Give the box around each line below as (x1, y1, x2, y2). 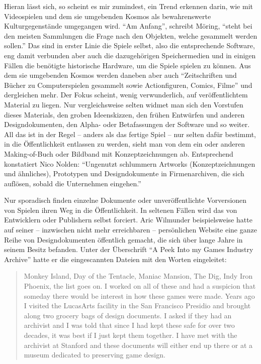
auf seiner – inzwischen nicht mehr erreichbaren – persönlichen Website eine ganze (4, 224, 257, 235)
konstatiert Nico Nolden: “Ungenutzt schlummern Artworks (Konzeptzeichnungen (4, 158, 255, 169)
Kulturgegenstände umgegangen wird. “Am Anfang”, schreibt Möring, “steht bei (4, 21, 252, 31)
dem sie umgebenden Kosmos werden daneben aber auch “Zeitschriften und (4, 70, 237, 80)
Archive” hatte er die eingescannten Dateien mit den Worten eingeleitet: (4, 254, 227, 264)
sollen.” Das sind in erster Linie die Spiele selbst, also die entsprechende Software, (4, 40, 255, 51)
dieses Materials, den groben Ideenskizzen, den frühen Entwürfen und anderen (4, 109, 245, 119)
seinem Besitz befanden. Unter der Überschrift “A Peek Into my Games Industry (4, 244, 253, 255)
